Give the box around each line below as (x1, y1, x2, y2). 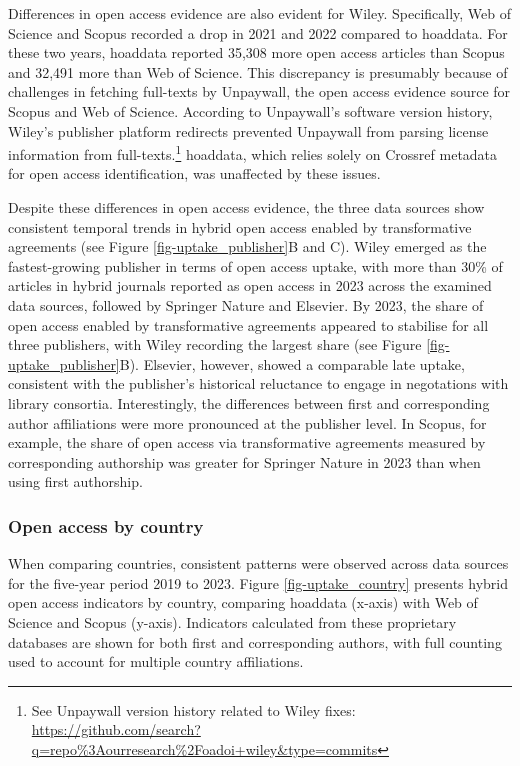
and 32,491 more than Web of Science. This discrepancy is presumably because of (8, 61, 508, 82)
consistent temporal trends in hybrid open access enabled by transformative (8, 216, 472, 237)
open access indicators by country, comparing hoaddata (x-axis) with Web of (8, 592, 478, 613)
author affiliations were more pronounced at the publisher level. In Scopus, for (8, 412, 487, 433)
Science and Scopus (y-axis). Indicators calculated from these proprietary (8, 611, 457, 632)
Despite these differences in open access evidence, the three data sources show (8, 197, 485, 217)
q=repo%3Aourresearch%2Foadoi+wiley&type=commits (31, 738, 378, 759)
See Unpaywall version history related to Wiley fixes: (31, 699, 356, 720)
